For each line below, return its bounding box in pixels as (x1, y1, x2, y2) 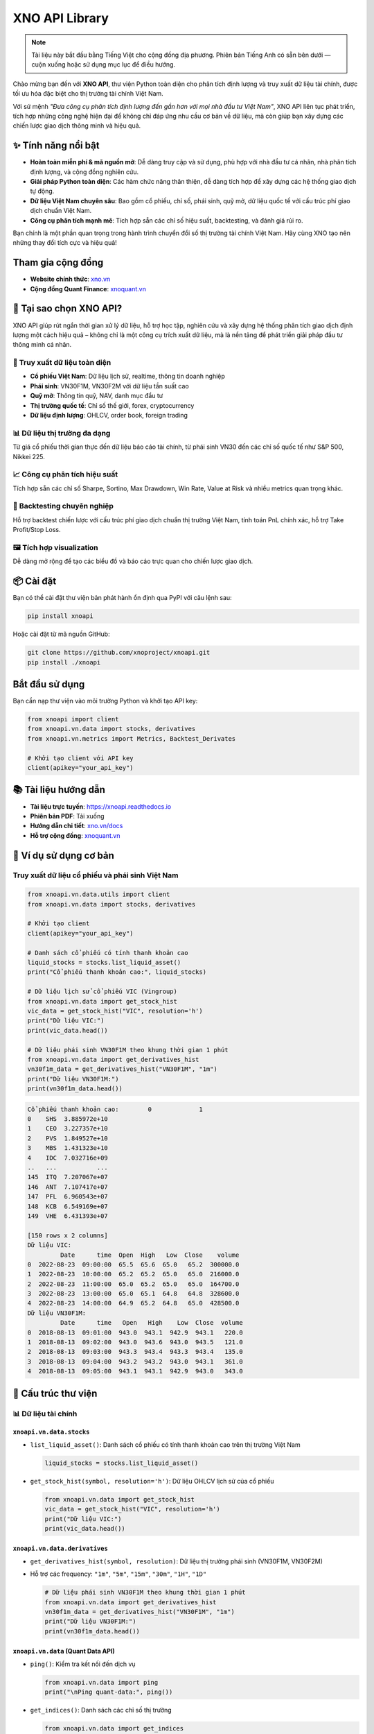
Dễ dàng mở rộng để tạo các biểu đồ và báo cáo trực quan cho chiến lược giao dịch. (12, 557, 253, 565)
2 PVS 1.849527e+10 (27, 1134, 109, 1142)
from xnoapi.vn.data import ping (44, 1679, 159, 1686)
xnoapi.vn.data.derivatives (12, 1545, 109, 1553)
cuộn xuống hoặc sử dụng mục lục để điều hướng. (31, 60, 176, 69)
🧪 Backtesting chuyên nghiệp (12, 501, 114, 511)
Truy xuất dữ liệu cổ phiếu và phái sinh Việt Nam (12, 870, 179, 880)
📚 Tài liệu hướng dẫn (12, 784, 105, 796)
